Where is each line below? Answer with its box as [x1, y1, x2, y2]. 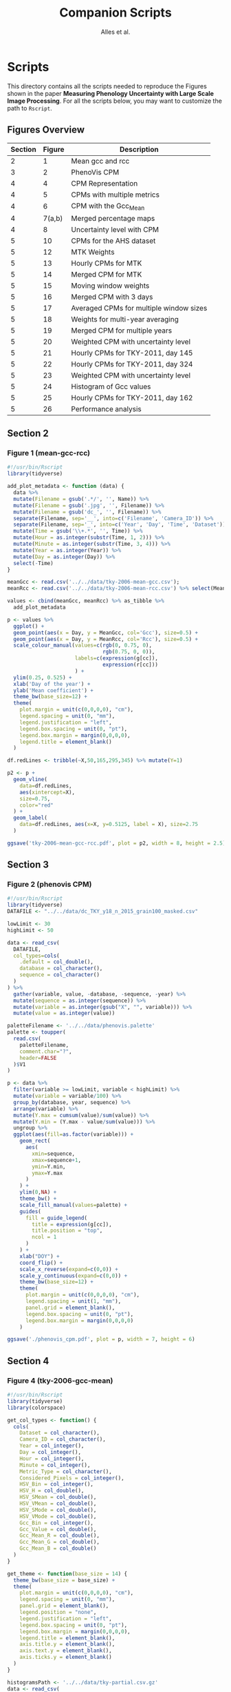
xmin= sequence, [32, 1150, 76, 1157]
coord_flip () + [19, 1259, 63, 1266]
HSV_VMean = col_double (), [19, 1500, 97, 1507]
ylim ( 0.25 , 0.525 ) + [13, 674, 72, 681]
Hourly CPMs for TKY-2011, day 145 [71, 348, 193, 357]
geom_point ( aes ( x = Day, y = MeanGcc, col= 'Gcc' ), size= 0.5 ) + [13, 629, 198, 636]
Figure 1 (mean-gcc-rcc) [7, 449, 91, 458]
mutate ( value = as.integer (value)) [13, 1010, 115, 1017]
